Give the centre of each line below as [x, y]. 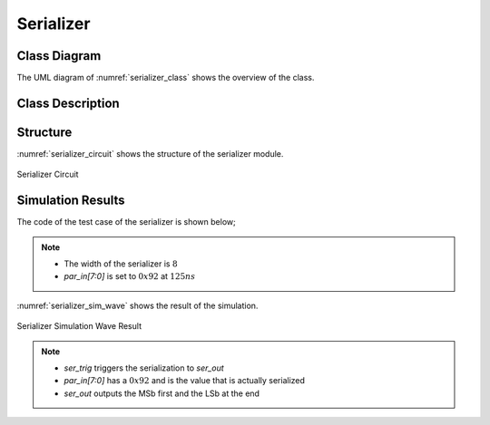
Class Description [68, 103]
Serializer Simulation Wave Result [79, 326]
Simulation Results [71, 201]
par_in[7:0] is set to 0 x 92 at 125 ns [130, 276]
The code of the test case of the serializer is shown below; [126, 222]
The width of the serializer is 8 [121, 264]
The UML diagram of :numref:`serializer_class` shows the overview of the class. [166, 78]
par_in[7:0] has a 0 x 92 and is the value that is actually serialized [185, 381]
